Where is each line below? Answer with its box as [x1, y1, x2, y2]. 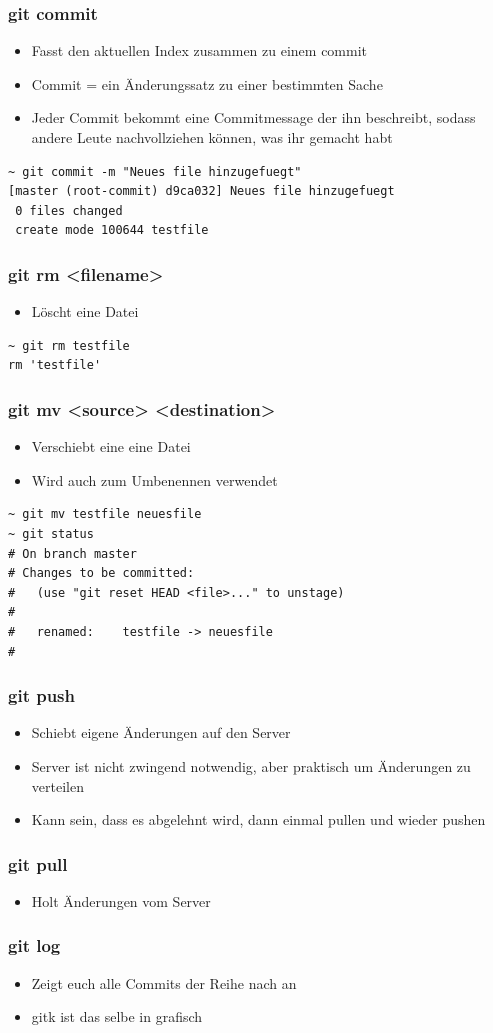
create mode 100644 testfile [15, 223, 209, 238]
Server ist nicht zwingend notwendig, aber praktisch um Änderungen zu [31, 755, 471, 776]
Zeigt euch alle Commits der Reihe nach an [31, 972, 297, 993]
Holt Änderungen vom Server [31, 890, 211, 911]
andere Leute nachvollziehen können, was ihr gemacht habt [31, 127, 393, 147]
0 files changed [15, 203, 123, 218]
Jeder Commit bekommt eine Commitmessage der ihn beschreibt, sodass [31, 107, 476, 128]
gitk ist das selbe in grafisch [31, 1006, 203, 1027]
